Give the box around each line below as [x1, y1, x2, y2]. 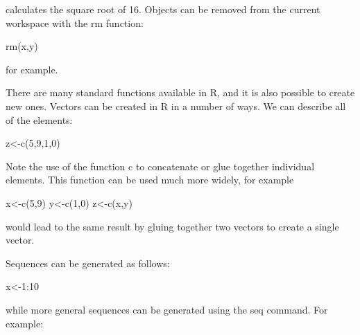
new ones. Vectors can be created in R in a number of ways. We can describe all [6, 98, 346, 113]
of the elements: [6, 112, 73, 127]
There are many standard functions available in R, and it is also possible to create [6, 85, 355, 100]
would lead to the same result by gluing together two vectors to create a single [6, 219, 339, 233]
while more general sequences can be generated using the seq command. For [6, 302, 328, 316]
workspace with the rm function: [6, 15, 144, 30]
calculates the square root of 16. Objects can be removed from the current [6, 2, 320, 16]
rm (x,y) [6, 39, 38, 53]
